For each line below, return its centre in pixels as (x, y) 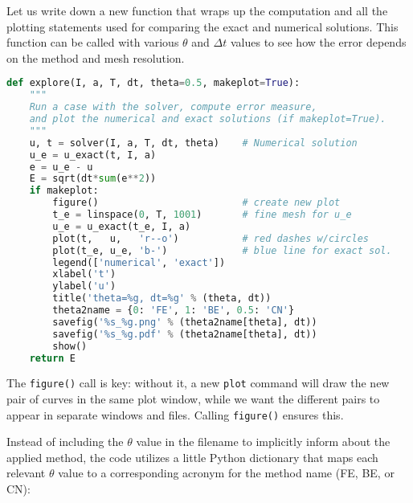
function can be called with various (93, 42)
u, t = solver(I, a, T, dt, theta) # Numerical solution (193, 143)
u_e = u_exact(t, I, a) (93, 155)
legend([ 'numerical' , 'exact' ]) (139, 262)
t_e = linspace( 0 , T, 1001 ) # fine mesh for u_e (202, 215)
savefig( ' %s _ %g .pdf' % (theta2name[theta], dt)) (185, 334)
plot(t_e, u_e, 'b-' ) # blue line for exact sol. (222, 250)
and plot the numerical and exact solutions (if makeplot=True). (208, 119)
